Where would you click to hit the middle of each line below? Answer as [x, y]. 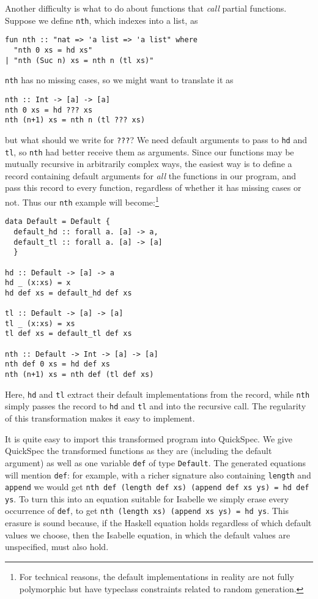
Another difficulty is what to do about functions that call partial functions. [146, 8]
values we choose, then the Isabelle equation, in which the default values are [148, 534]
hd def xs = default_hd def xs [68, 293]
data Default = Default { [57, 222]
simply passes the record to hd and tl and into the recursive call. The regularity [156, 406]
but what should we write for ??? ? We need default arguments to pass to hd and [156, 139]
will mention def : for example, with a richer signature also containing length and [158, 474]
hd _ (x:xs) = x [38, 283]
